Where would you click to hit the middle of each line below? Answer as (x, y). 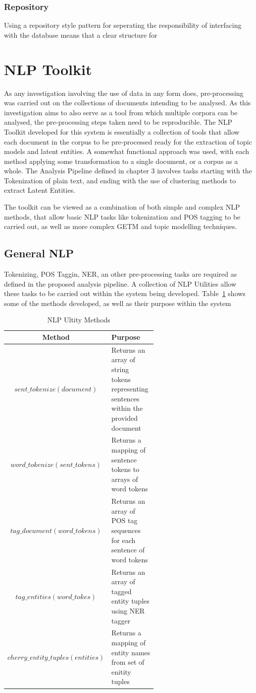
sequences (126, 530)
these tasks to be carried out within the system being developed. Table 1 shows (125, 293)
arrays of (125, 479)
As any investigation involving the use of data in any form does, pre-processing (124, 93)
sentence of (128, 550)
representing (130, 389)
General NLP (39, 253)
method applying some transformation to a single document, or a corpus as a (121, 161)
